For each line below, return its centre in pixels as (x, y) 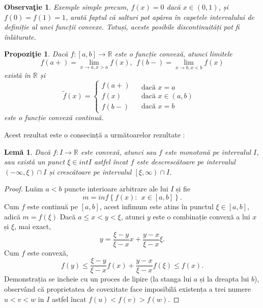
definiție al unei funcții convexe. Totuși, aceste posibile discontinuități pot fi (122, 27)
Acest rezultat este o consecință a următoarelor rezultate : (95, 134)
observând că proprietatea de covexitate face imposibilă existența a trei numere (127, 289)
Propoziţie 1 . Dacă (36, 54)
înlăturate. (20, 36)
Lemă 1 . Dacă (27, 151)
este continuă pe (52, 206)
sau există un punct (35, 162)
